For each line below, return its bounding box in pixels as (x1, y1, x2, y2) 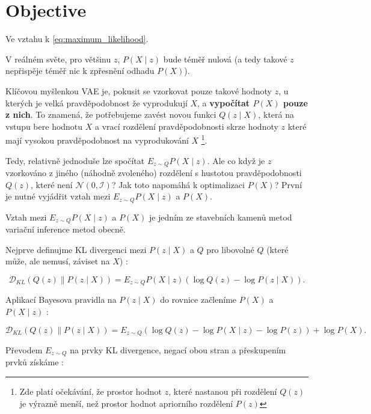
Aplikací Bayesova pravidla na (5, 293, 117, 306)
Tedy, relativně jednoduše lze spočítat (5, 154, 145, 166)
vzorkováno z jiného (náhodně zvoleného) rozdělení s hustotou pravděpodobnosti (5, 166, 302, 178)
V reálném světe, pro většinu (5, 52, 111, 65)
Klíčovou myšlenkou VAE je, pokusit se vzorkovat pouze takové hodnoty (5, 84, 272, 97)
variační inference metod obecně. (5, 223, 126, 236)
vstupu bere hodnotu (5, 120, 83, 132)
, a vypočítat (197, 96, 250, 109)
